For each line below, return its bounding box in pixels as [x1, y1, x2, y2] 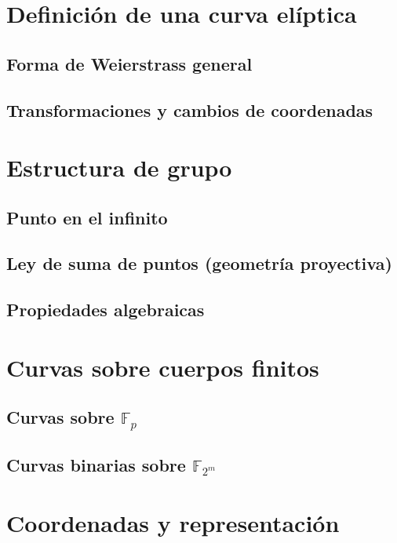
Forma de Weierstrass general [6, 51, 253, 75]
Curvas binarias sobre [6, 452, 186, 476]
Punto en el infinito [6, 205, 168, 229]
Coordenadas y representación [6, 506, 340, 538]
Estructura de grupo [6, 151, 232, 184]
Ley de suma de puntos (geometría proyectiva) [6, 251, 392, 275]
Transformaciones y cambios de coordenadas [6, 97, 373, 122]
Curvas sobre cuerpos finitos [6, 351, 319, 383]
